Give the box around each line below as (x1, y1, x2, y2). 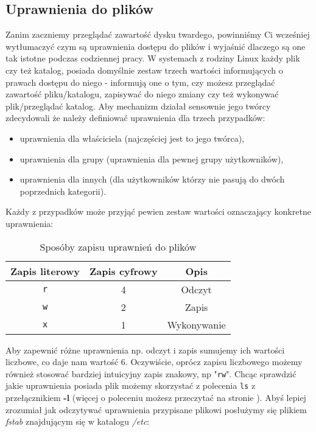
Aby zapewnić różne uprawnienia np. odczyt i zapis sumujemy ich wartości (5, 343, 285, 356)
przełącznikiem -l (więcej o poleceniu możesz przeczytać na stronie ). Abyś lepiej (5, 391, 306, 404)
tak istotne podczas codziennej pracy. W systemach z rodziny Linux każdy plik (5, 52, 300, 64)
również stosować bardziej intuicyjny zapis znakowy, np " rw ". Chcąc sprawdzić (5, 367, 297, 380)
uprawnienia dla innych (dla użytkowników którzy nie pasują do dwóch (19, 173, 285, 186)
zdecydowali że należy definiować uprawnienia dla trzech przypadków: (5, 111, 265, 124)
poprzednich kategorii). (19, 184, 107, 197)
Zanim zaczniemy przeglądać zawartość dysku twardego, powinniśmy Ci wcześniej (5, 28, 310, 41)
